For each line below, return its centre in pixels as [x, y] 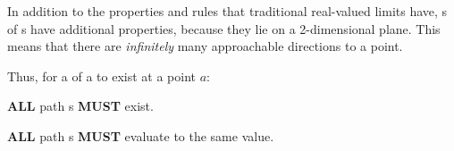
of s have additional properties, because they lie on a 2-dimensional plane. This [224, 28]
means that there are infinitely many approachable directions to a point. [205, 46]
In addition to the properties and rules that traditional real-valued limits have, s [227, 11]
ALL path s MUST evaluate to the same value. [141, 135]
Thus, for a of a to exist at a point [101, 75]
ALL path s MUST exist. [80, 106]
